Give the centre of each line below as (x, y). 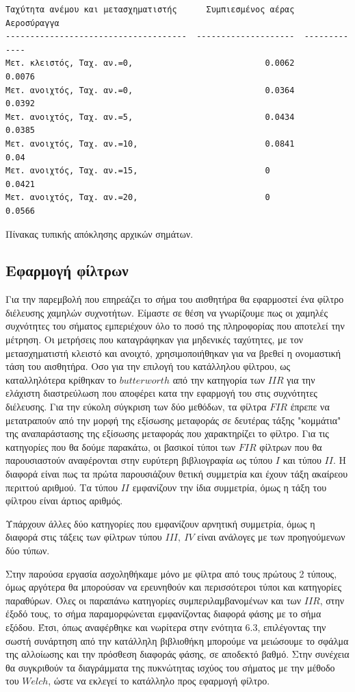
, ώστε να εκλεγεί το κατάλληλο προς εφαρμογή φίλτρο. (159, 681)
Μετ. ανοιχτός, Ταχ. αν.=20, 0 (138, 198)
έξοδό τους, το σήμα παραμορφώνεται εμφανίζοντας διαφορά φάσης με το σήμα (163, 614)
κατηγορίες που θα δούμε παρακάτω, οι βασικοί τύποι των (121, 446)
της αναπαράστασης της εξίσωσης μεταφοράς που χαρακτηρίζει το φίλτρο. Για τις (167, 433)
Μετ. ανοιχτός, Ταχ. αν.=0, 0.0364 (150, 90)
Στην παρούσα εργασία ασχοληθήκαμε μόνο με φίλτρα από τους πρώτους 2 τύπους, (171, 573)
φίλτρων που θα (291, 446)
